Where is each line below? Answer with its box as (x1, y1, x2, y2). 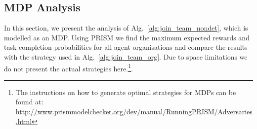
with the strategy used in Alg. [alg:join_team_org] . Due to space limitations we (4, 51, 248, 62)
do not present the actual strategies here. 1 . (4, 62, 133, 73)
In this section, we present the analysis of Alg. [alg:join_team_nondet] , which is (4, 23, 248, 33)
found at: (15, 97, 43, 107)
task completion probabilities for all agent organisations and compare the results (4, 42, 248, 52)
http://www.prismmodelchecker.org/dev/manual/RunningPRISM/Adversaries (15, 106, 253, 117)
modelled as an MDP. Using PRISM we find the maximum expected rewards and (4, 32, 250, 42)
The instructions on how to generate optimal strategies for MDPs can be (15, 87, 236, 97)
